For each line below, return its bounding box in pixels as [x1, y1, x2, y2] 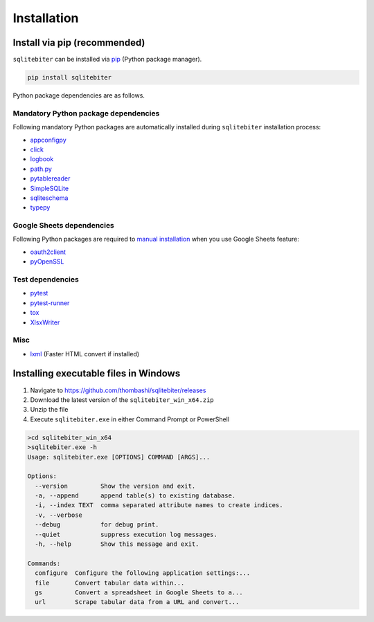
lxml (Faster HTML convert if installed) [30, 349, 140, 358]
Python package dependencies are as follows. [12, 91, 145, 100]
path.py [30, 165, 52, 173]
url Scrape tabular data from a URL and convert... [35, 598, 240, 606]
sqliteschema [30, 194, 69, 202]
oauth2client [30, 248, 66, 256]
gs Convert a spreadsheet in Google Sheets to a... [35, 588, 243, 596]
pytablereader [30, 174, 71, 183]
